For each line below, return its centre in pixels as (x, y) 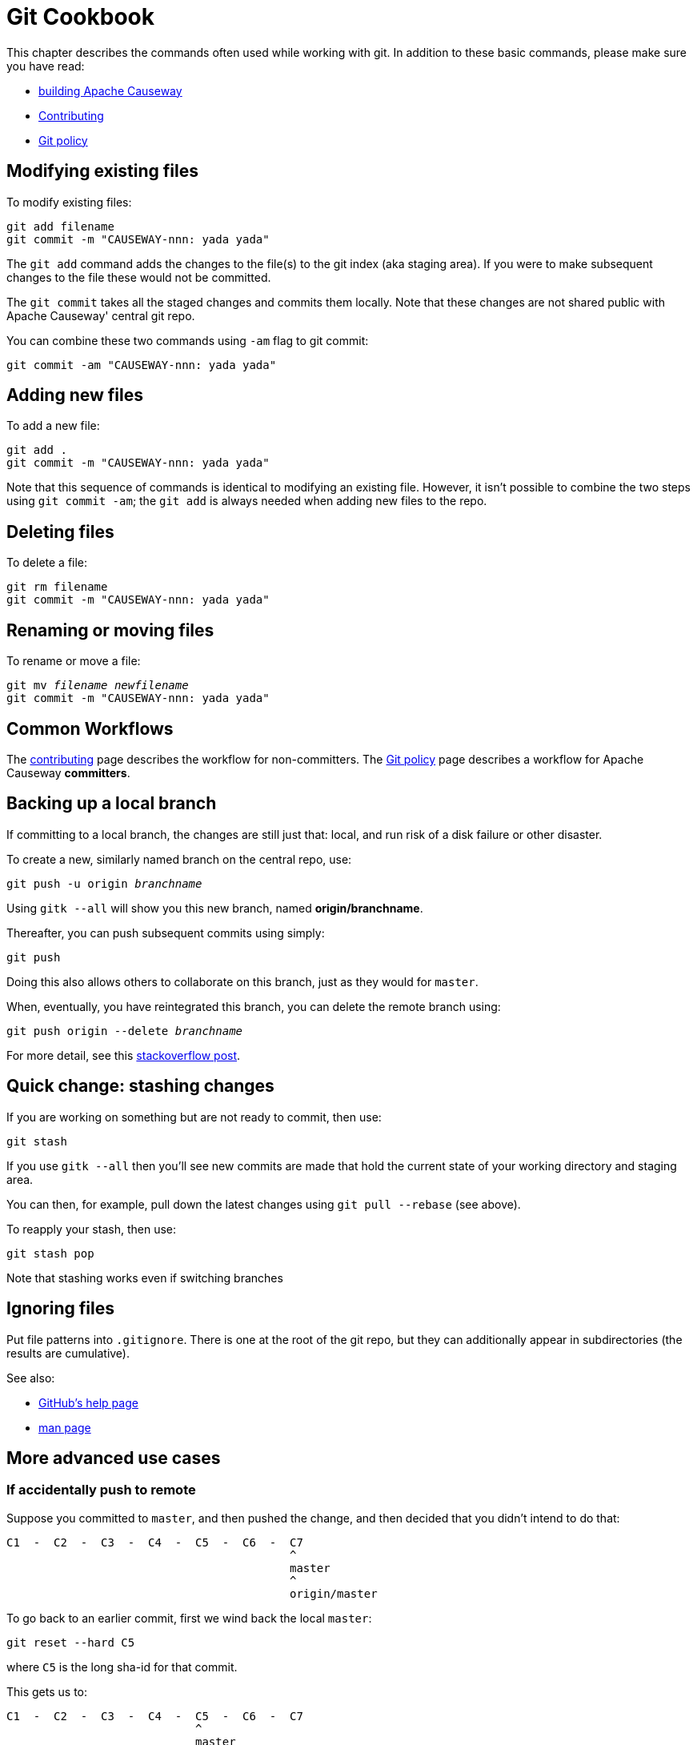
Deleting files (60, 532)
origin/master (334, 1593)
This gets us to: (47, 1691)
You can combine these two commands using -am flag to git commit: (188, 340)
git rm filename (57, 587)
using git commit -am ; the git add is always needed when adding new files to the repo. (247, 501)
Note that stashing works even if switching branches (145, 1278)
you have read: (46, 66)
